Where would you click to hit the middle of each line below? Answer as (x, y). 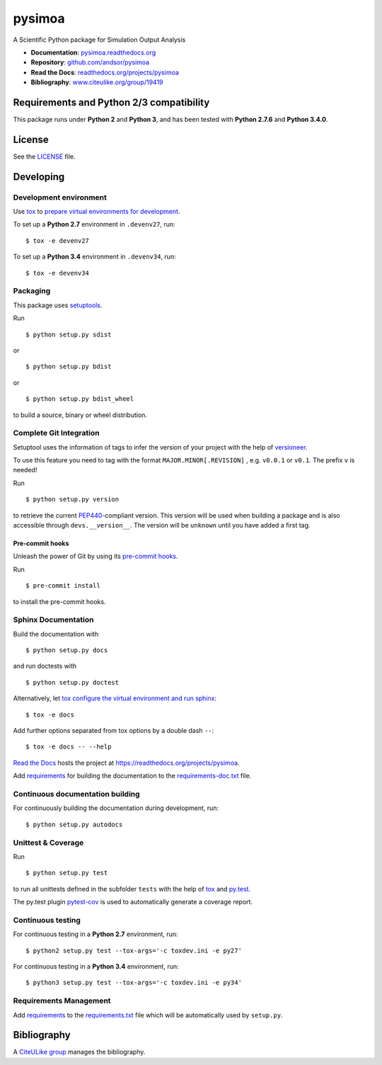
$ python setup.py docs (67, 650)
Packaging (32, 291)
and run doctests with (45, 666)
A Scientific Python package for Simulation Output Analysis (99, 40)
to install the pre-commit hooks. (59, 601)
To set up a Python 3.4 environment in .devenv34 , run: (94, 257)
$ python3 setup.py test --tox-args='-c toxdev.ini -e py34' (134, 983)
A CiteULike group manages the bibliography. (79, 1052)
